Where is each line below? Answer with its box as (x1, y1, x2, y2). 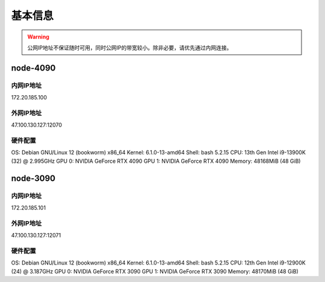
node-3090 (11, 173, 55, 183)
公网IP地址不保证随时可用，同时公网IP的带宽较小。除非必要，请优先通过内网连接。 (27, 44, 232, 51)
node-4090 (11, 63, 56, 73)
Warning (27, 33, 49, 40)
